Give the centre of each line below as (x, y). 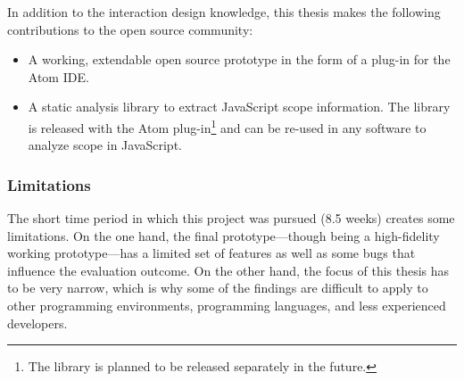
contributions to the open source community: (130, 29)
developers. (37, 323)
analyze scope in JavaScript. (105, 145)
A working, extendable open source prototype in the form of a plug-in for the (239, 59)
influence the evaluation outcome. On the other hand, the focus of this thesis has (228, 270)
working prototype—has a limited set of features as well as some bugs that (211, 253)
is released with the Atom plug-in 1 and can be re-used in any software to (227, 126)
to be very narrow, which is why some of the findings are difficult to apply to (218, 288)
